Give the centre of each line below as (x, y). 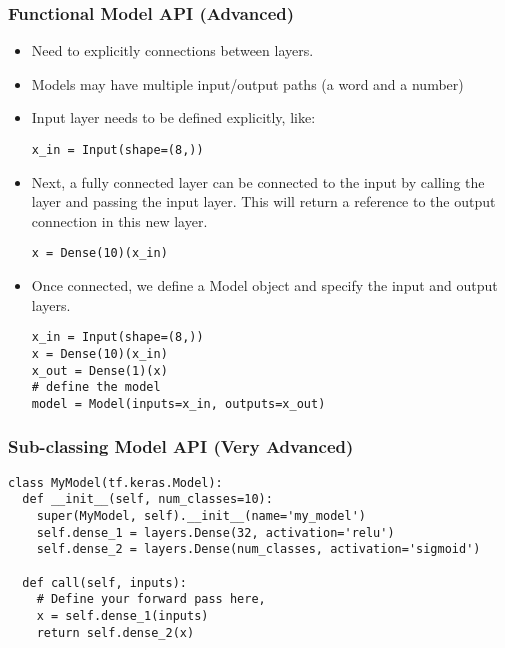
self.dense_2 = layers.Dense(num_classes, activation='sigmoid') (258, 549)
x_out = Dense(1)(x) (99, 370)
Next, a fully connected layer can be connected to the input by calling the (258, 181)
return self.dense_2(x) (115, 632)
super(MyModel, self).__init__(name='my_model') (201, 516)
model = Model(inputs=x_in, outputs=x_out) (178, 403)
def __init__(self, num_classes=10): (147, 499)
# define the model (96, 387)
